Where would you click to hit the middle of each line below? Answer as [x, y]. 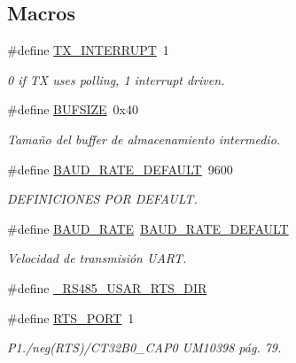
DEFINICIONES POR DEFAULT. [102, 199]
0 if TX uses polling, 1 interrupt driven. [116, 79]
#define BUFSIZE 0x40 [73, 109]
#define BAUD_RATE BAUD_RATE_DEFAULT [148, 228]
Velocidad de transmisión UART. [97, 258]
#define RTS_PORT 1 [71, 317]
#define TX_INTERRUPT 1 [88, 50]
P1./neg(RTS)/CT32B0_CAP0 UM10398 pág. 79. [144, 348]
